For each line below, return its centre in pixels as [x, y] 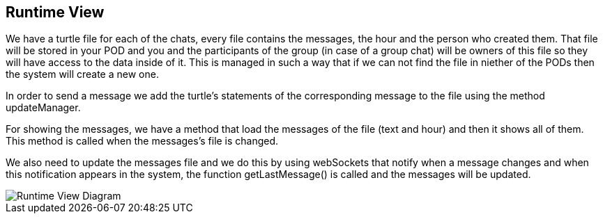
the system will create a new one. [82, 74]
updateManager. [43, 108]
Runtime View [55, 12]
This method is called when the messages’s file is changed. [142, 141]
